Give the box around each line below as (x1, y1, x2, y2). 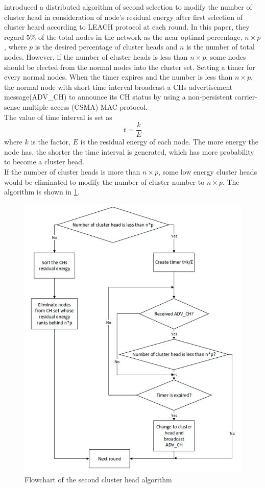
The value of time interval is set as (4, 111, 112, 122)
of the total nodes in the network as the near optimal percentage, (38, 31, 243, 42)
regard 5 (4, 31, 30, 42)
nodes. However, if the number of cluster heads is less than (4, 51, 188, 62)
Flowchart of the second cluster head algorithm (25, 474, 172, 484)
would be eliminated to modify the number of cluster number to (4, 176, 205, 187)
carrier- (234, 91, 257, 102)
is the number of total (186, 41, 255, 52)
